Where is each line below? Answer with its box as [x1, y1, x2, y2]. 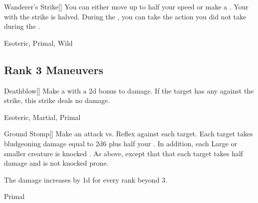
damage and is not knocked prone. [4, 158, 109, 168]
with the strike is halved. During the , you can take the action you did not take [4, 11, 247, 21]
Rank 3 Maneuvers [4, 62, 104, 77]
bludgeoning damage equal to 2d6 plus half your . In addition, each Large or [4, 138, 237, 148]
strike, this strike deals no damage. [4, 95, 110, 105]
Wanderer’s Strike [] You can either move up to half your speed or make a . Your [4, 1, 249, 11]
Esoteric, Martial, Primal [4, 111, 81, 122]
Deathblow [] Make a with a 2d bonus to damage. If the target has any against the [4, 85, 254, 96]
